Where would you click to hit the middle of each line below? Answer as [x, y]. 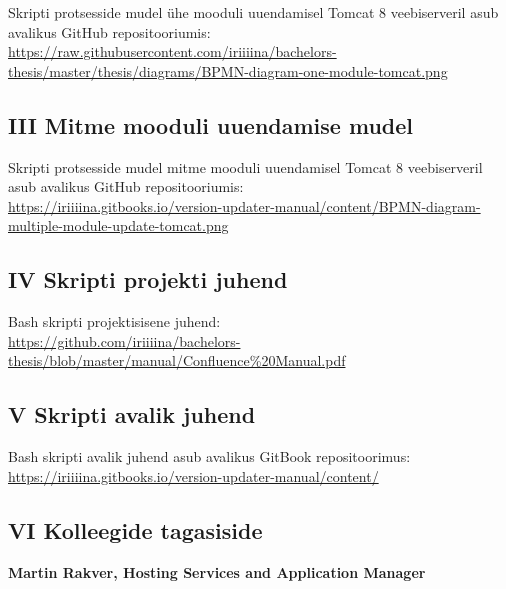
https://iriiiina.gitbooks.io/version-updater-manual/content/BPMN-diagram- [244, 205]
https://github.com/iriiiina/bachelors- [124, 340]
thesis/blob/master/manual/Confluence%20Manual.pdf [177, 360]
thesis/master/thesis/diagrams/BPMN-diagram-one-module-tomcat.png [228, 70]
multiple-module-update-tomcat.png [118, 225]
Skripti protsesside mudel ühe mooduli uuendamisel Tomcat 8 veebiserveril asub [253, 12]
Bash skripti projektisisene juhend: [114, 321]
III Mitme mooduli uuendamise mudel [210, 124]
